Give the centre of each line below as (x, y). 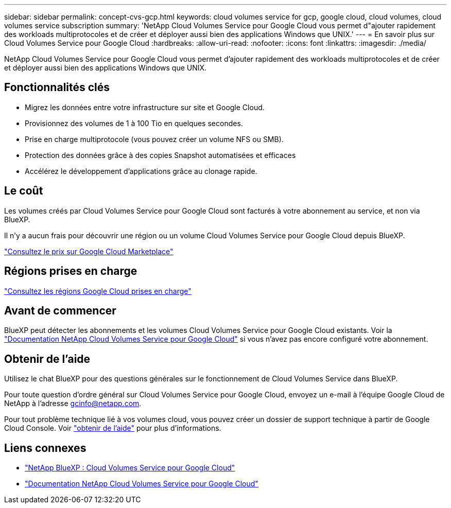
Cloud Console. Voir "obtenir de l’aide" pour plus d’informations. (113, 428)
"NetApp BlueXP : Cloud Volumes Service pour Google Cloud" (130, 468)
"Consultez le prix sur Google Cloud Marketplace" (89, 251)
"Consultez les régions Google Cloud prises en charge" (98, 291)
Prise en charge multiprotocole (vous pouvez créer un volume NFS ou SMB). (154, 139)
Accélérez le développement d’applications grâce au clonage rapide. (141, 171)
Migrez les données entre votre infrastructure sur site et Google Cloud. (145, 107)
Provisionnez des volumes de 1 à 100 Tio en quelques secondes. (134, 123)
